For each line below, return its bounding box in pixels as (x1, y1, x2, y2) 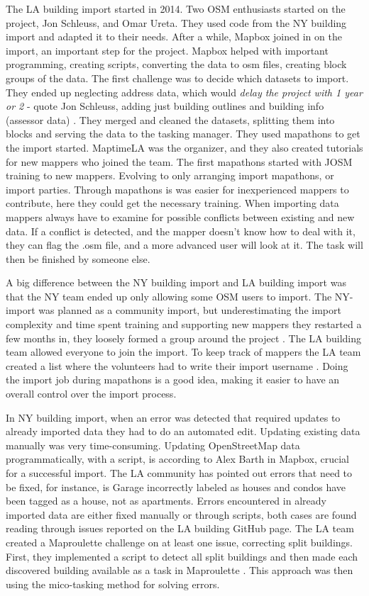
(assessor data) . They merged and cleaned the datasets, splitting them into (6, 112, 335, 127)
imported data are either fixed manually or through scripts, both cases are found (6, 507, 357, 522)
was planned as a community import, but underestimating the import (38, 303, 341, 317)
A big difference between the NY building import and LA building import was (6, 275, 346, 290)
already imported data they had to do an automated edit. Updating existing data (6, 424, 360, 439)
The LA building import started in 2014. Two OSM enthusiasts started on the (6, 1, 346, 16)
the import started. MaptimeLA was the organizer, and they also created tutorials (6, 140, 363, 154)
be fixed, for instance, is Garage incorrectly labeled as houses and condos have (6, 479, 346, 494)
